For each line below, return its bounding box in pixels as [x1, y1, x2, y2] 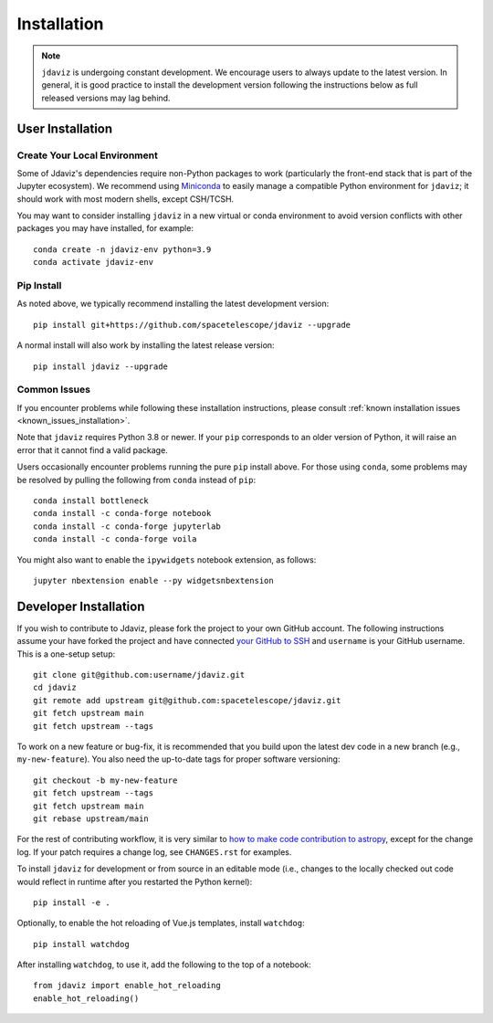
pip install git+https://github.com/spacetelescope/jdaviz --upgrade [33, 320, 351, 330]
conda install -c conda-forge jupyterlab [33, 521, 221, 532]
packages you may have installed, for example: [16, 223, 194, 234]
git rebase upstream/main [33, 813, 150, 824]
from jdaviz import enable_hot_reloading [33, 980, 221, 991]
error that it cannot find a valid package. [16, 444, 168, 456]
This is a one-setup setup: [16, 649, 116, 659]
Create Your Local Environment [16, 149, 159, 162]
